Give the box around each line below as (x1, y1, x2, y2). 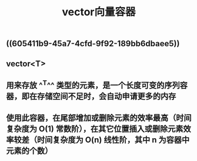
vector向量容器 (62, 5, 136, 19)
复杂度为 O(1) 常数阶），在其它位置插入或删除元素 (6, 124, 183, 134)
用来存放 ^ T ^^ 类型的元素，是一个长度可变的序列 (6, 78, 181, 90)
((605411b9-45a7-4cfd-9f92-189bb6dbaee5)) (6, 39, 180, 49)
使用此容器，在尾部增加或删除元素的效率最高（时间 (6, 113, 192, 123)
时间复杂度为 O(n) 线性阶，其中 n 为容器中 (36, 135, 190, 145)
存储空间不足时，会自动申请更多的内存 (36, 91, 176, 101)
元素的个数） (6, 146, 53, 156)
